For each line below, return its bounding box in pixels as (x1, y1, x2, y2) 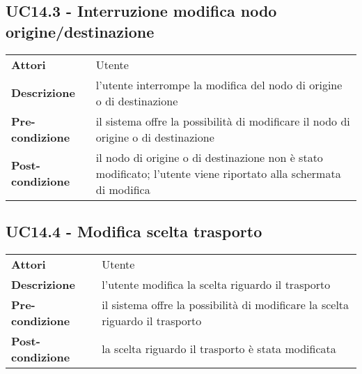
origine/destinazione (6, 20, 155, 42)
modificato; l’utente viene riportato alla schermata (95, 165, 341, 181)
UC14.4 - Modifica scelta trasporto (6, 220, 262, 241)
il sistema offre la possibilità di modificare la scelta (102, 296, 349, 313)
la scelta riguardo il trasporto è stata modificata (102, 341, 336, 357)
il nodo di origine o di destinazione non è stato (95, 149, 323, 165)
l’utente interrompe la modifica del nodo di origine (95, 76, 343, 93)
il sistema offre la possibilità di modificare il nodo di (95, 112, 350, 129)
